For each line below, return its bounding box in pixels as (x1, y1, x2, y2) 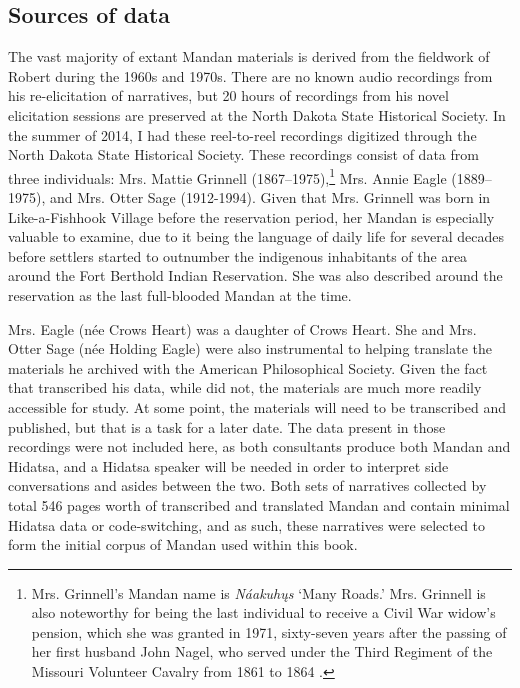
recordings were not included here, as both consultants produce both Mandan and (8, 436, 511, 457)
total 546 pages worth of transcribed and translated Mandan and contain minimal (8, 494, 510, 515)
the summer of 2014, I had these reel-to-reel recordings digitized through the (8, 124, 477, 145)
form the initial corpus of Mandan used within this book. (8, 534, 358, 555)
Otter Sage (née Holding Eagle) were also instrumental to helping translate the (8, 338, 492, 359)
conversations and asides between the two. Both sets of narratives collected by (8, 475, 487, 496)
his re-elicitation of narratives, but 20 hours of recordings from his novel (8, 85, 449, 106)
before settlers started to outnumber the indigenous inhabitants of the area (8, 245, 468, 266)
